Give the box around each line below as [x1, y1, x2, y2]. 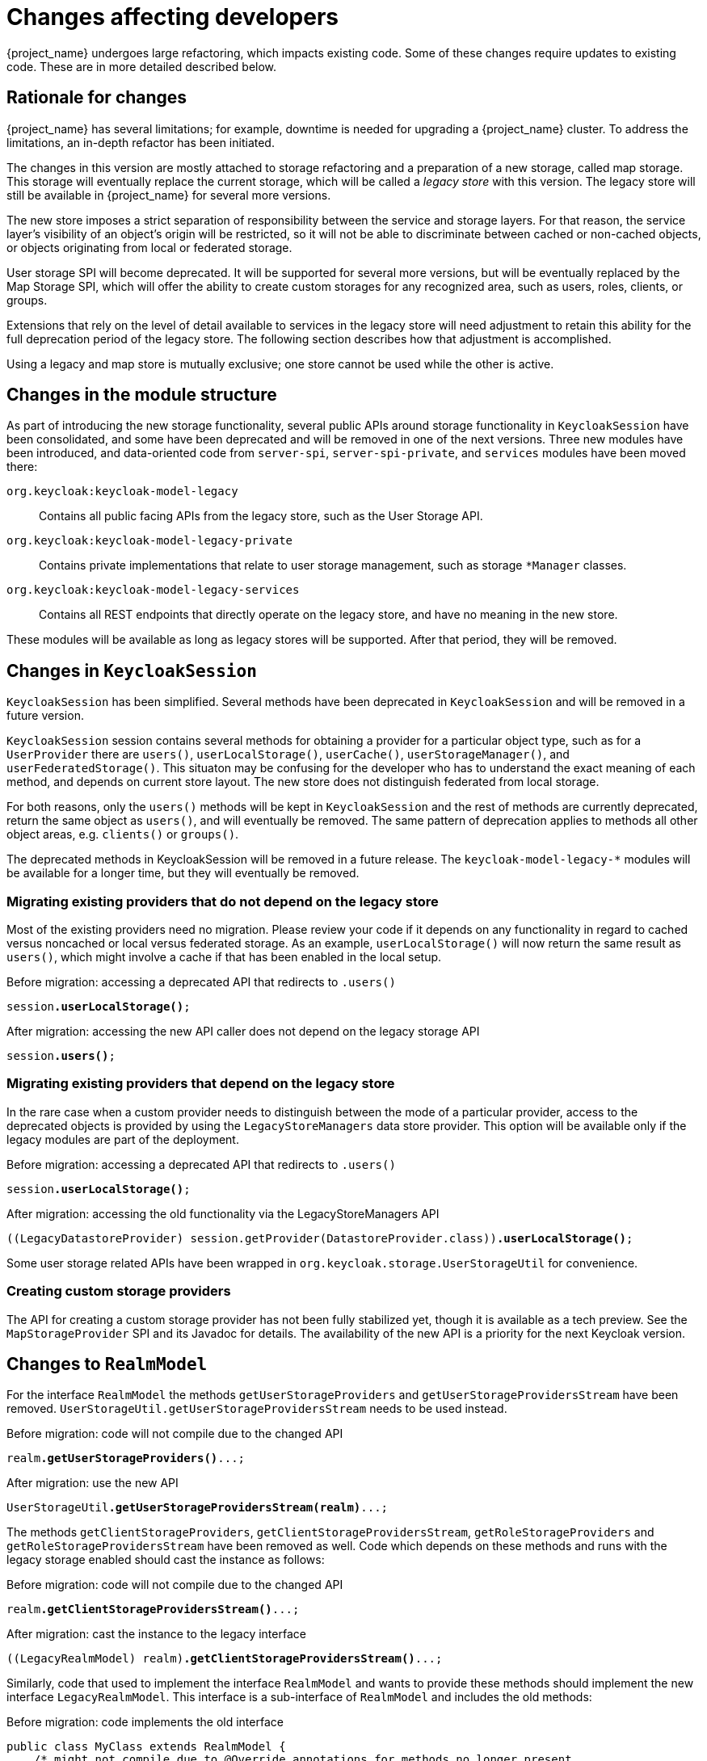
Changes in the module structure [6, 385, 277, 406]
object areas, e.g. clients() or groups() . [6, 827, 239, 842]
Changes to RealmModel [6, 1353, 208, 1374]
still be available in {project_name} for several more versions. [6, 187, 331, 202]
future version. [6, 708, 84, 723]
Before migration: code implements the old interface [6, 1715, 284, 1729]
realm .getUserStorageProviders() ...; [6, 1452, 246, 1465]
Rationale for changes [6, 87, 187, 108]
